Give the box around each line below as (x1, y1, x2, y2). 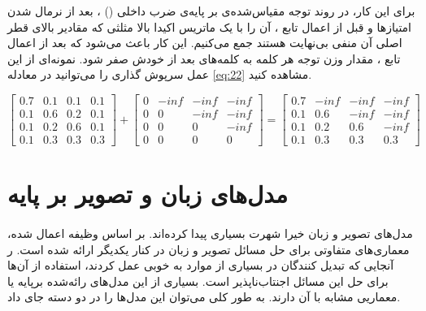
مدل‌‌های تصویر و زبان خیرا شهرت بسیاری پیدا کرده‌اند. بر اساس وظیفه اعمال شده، (7, 225, 413, 242)
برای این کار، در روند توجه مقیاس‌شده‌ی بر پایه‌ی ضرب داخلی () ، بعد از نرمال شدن (7, 2, 415, 19)
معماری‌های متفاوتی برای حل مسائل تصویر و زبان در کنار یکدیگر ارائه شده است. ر (7, 240, 410, 257)
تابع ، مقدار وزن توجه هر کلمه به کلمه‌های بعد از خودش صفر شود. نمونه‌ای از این (7, 50, 401, 67)
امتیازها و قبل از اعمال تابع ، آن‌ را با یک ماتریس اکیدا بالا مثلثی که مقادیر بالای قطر (7, 18, 411, 35)
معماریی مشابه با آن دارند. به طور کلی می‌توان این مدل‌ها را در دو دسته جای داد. (7, 288, 401, 305)
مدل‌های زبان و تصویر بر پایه (7, 177, 288, 210)
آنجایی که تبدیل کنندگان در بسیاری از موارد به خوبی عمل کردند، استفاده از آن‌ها (7, 257, 394, 274)
